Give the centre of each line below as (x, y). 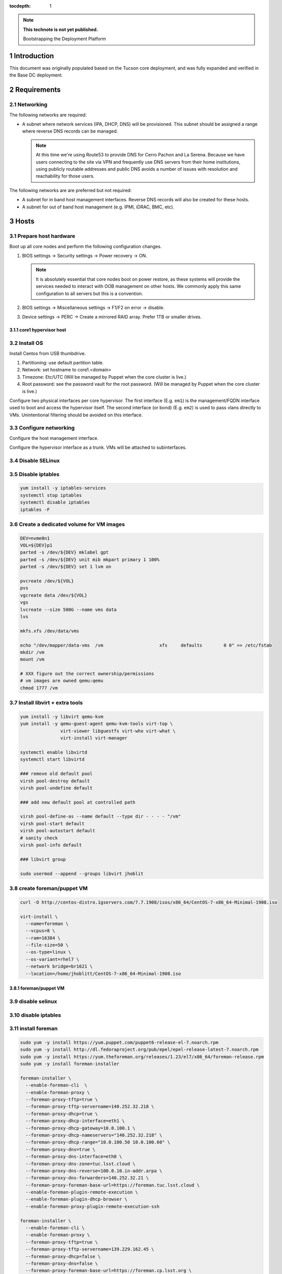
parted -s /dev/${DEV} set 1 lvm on (66, 567)
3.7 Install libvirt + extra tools (46, 703)
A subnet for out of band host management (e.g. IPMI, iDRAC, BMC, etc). (98, 207)
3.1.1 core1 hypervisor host (38, 330)
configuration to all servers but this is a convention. (89, 294)
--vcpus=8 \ (40, 931)
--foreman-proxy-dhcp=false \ (63, 1256)
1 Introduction (32, 56)
